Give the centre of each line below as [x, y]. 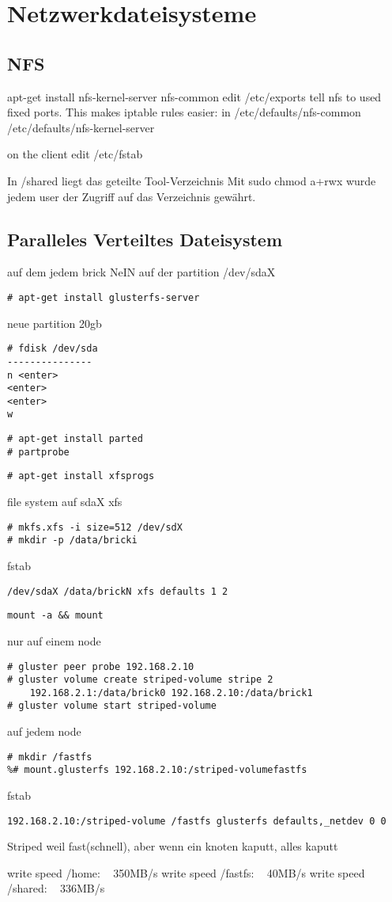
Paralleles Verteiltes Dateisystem [145, 239]
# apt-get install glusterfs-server [104, 297]
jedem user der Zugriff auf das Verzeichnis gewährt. [132, 196]
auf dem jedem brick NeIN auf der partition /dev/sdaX [141, 272]
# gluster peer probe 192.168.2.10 [101, 666]
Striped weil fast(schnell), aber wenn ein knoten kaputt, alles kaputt [173, 846]
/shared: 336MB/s [56, 888]
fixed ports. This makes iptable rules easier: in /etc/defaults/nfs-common [184, 112]
